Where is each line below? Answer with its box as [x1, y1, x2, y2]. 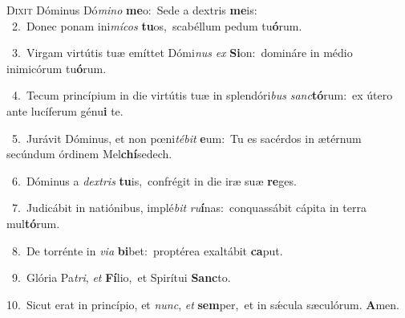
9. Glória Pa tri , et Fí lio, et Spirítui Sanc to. [11, 269, 231, 286]
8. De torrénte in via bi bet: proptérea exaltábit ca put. [11, 242, 283, 259]
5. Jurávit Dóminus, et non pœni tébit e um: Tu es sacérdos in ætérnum [11, 129, 362, 146]
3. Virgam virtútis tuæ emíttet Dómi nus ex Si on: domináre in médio [11, 44, 353, 61]
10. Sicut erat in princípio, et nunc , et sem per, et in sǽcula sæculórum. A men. [6, 296, 399, 312]
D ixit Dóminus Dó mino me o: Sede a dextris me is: [6, 2, 257, 18]
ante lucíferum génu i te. [6, 102, 124, 119]
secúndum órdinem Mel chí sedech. [6, 145, 172, 162]
